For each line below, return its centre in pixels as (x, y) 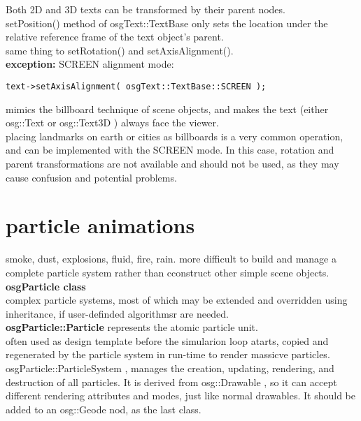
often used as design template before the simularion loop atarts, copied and (167, 340)
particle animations (100, 225)
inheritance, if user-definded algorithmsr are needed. (117, 313)
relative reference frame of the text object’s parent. (115, 37)
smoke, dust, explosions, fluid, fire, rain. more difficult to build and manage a (171, 259)
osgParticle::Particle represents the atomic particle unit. (132, 327)
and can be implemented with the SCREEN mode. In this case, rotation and (170, 150)
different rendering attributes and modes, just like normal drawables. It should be (180, 396)
